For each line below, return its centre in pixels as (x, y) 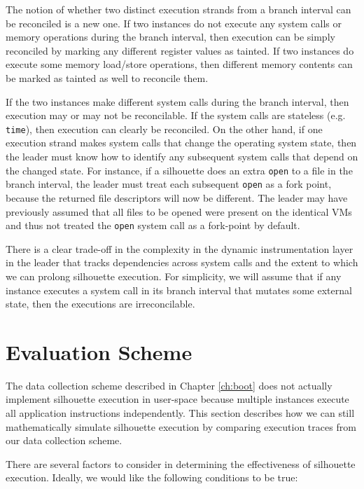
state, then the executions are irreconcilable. (100, 304)
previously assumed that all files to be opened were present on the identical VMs (179, 211)
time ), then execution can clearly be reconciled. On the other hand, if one (164, 129)
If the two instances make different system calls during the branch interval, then (177, 101)
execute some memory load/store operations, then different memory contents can (179, 64)
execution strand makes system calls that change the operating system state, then (181, 143)
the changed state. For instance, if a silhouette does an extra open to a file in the (179, 170)
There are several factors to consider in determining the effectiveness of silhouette (181, 463)
